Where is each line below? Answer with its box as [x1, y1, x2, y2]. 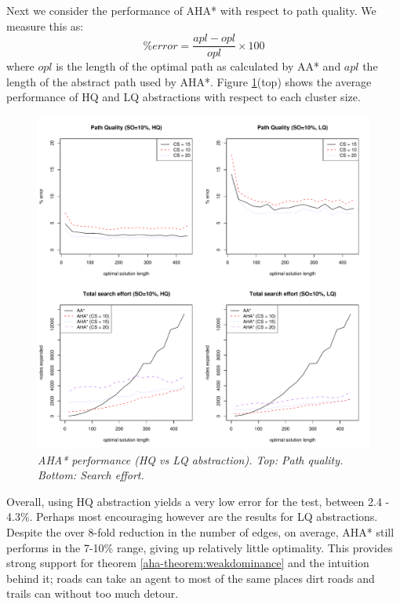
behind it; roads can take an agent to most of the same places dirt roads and [6, 569, 375, 586]
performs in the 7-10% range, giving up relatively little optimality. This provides [6, 539, 393, 555]
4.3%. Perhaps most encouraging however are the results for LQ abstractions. [6, 508, 378, 525]
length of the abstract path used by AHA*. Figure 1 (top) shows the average [6, 73, 372, 89]
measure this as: [6, 17, 84, 34]
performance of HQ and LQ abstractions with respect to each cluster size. [6, 89, 361, 105]
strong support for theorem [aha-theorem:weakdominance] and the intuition [6, 555, 369, 571]
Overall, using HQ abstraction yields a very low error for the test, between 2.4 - [6, 493, 390, 509]
